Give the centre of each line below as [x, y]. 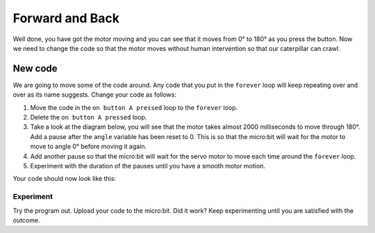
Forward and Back [66, 18]
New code [35, 69]
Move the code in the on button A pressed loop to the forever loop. [134, 107]
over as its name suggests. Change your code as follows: [95, 95]
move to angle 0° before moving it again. [89, 147]
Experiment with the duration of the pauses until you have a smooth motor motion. [148, 166]
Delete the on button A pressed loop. [89, 118]
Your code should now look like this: [65, 179]
